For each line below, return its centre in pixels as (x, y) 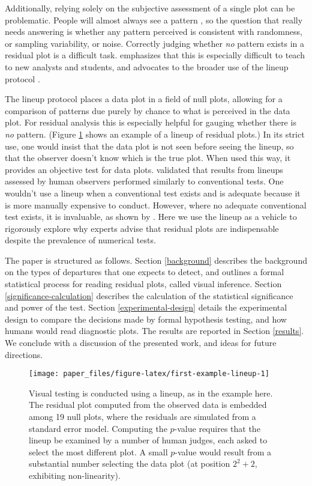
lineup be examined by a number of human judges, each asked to (148, 440)
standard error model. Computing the (98, 428)
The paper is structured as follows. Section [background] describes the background (156, 260)
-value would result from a (223, 451)
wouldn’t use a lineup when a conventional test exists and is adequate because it (153, 193)
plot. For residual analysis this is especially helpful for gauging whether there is (151, 122)
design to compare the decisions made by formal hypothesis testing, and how (146, 319)
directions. (24, 354)
